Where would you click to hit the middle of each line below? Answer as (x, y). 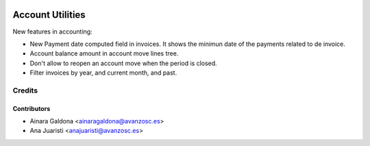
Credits (25, 90)
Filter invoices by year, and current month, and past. (103, 73)
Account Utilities (49, 15)
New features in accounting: (52, 32)
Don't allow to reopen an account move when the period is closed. (123, 63)
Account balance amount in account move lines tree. (104, 53)
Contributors (32, 108)
